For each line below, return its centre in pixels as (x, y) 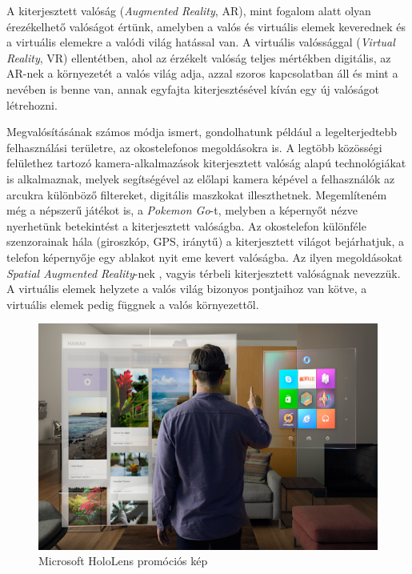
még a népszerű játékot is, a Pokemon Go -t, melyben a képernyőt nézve (182, 210)
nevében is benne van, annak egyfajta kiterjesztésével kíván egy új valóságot (193, 88)
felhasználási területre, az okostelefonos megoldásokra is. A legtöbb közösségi (194, 147)
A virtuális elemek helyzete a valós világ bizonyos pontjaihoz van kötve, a (187, 289)
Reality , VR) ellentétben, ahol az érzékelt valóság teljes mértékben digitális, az (199, 57)
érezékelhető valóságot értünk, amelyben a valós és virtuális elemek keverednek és (206, 26)
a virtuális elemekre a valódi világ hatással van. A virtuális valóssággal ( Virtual (201, 42)
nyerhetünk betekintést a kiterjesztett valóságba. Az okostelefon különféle (186, 225)
